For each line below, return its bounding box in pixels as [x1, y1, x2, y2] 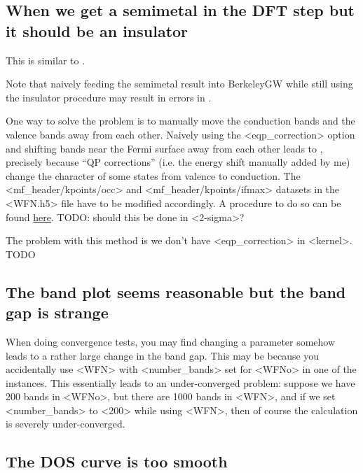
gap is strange [6, 302, 109, 323]
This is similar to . [6, 52, 85, 67]
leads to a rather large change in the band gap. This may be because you [6, 348, 320, 362]
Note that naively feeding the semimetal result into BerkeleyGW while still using [6, 76, 353, 91]
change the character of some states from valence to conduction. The [6, 168, 301, 183]
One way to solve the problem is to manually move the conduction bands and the [6, 113, 355, 128]
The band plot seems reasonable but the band [6, 281, 346, 302]
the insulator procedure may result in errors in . [6, 90, 212, 104]
